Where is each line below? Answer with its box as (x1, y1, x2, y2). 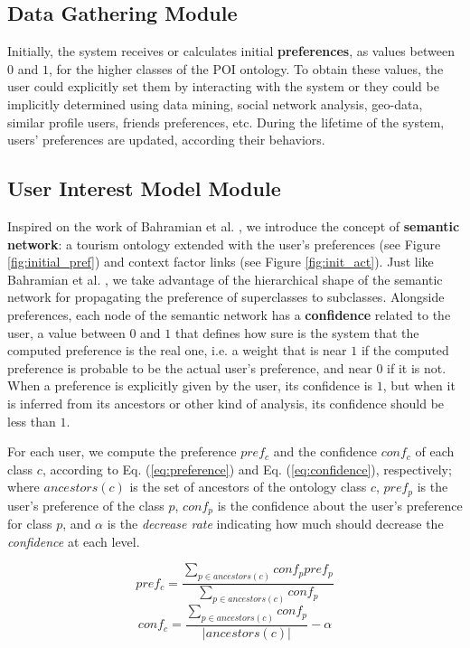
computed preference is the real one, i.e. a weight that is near (7, 341, 347, 360)
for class (7, 514, 52, 533)
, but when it (382, 376, 456, 395)
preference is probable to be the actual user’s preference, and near (7, 358, 372, 377)
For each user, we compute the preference (7, 442, 237, 461)
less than (7, 411, 56, 430)
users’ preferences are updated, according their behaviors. (7, 130, 325, 149)
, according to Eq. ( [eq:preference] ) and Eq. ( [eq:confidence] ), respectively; (42, 459, 452, 478)
